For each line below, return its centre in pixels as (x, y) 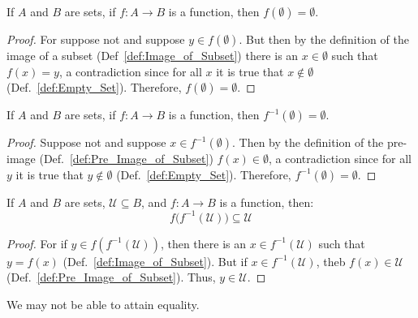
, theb (331, 261)
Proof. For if (37, 243)
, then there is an (203, 243)
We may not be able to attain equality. (103, 305)
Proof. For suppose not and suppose (96, 39)
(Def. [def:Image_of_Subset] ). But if (155, 261)
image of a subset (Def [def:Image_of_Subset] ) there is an (153, 55)
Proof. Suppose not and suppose (86, 142)
